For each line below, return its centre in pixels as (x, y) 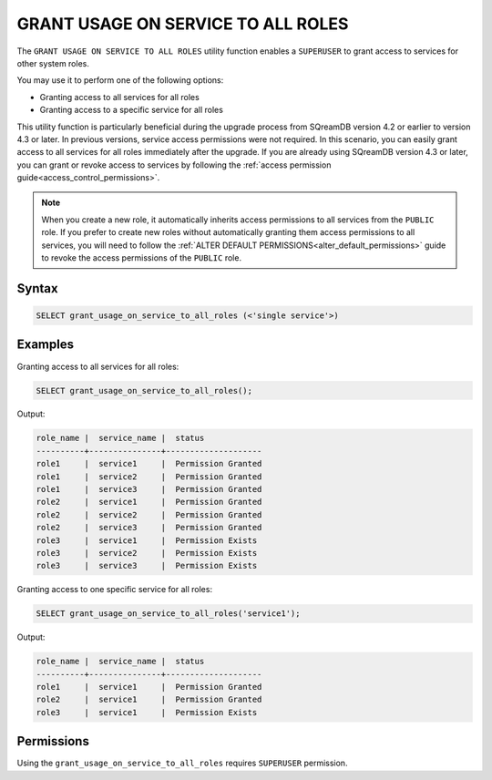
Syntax (37, 288)
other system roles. (53, 63)
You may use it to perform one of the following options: (120, 80)
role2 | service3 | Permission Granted (149, 528)
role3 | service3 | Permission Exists (147, 566)
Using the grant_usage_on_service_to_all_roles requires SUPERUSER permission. (182, 763)
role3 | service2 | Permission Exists (147, 553)
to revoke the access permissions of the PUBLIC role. (141, 258)
